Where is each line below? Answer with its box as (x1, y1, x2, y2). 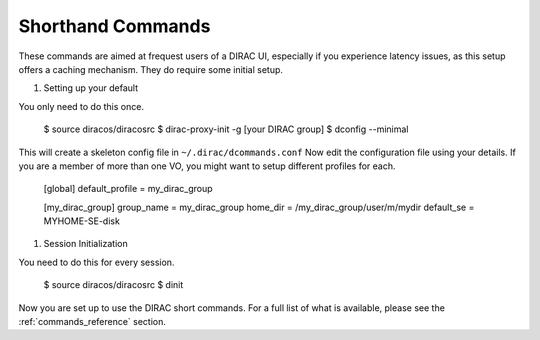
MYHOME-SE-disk (43, 215, 120, 227)
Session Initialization (43, 238, 129, 250)
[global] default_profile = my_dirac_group (43, 183, 214, 195)
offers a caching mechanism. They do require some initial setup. (18, 63, 284, 75)
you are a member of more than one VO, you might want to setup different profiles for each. (18, 160, 396, 172)
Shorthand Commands (18, 15, 211, 37)
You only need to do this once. (18, 100, 145, 112)
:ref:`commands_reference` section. (18, 316, 167, 328)
